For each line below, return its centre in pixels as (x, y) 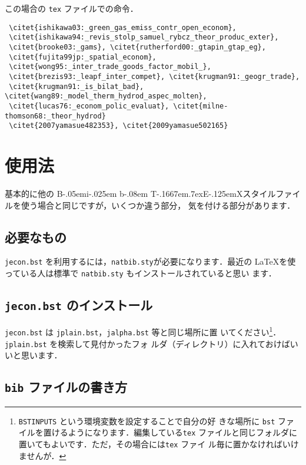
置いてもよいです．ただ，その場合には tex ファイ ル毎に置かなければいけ (159, 444)
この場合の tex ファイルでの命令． (71, 8)
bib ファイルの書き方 (66, 387)
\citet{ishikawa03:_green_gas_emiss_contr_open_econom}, (123, 27)
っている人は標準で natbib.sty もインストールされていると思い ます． (141, 273)
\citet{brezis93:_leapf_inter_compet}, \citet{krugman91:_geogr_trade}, (154, 76)
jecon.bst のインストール (79, 305)
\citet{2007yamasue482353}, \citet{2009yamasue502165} (119, 126)
